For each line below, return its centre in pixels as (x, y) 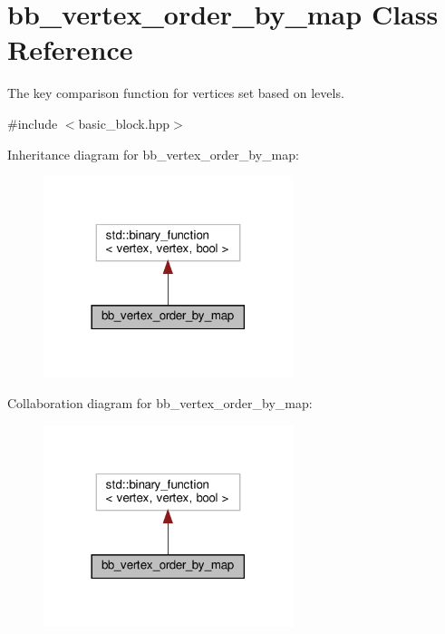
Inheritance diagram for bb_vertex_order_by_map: (153, 154)
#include (33, 123)
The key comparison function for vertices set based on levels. (176, 93)
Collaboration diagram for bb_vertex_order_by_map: (160, 402)
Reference (70, 49)
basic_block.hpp (124, 123)
